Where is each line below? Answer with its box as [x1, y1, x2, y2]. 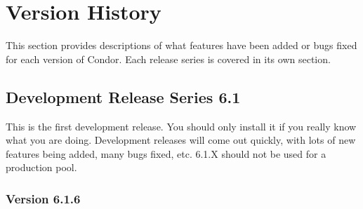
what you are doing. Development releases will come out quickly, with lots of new [6, 133, 356, 147]
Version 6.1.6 [6, 189, 81, 207]
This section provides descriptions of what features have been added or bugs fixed [6, 38, 357, 53]
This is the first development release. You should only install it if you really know [6, 119, 357, 133]
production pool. [6, 160, 77, 175]
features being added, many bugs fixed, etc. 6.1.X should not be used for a [6, 146, 326, 161]
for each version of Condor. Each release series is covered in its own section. [6, 51, 331, 66]
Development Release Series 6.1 [6, 86, 241, 107]
